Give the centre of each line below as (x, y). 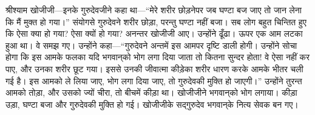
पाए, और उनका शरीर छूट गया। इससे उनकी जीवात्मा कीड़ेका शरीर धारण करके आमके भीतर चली (154, 68)
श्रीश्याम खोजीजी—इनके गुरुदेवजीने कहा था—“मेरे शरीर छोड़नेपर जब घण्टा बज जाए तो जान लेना (154, 10)
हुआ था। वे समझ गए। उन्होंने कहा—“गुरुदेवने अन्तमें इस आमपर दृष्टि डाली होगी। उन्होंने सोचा (151, 45)
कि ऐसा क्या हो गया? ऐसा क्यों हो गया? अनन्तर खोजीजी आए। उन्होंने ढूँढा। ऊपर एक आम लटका (154, 33)
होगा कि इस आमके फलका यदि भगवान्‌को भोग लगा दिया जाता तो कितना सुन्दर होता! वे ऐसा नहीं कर (158, 57)
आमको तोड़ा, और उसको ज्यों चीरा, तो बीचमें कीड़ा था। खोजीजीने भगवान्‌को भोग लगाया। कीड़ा (151, 92)
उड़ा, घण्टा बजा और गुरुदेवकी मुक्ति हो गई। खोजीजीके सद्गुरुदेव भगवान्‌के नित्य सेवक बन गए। (152, 104)
